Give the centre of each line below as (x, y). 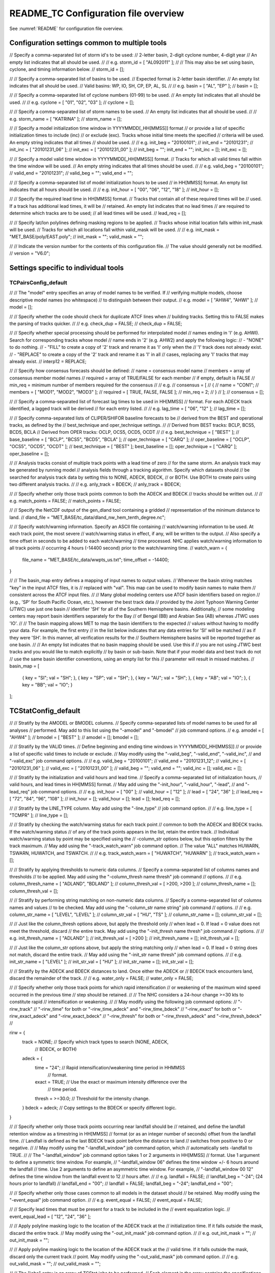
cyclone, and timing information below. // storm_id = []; (67, 69)
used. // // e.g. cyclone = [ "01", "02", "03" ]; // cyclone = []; (72, 102)
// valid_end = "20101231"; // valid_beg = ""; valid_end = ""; (71, 173)
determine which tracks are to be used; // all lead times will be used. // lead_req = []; (98, 213)
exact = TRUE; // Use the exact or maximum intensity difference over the (111, 1082)
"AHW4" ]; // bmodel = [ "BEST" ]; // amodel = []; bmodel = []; (74, 737)
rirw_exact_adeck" (29, 1016)
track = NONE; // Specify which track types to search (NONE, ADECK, (95, 1042)
